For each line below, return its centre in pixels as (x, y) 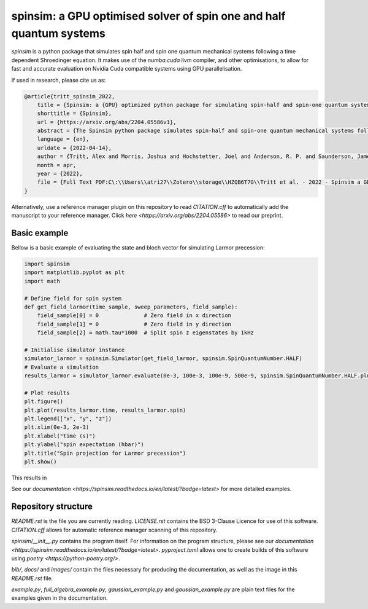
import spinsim (47, 264)
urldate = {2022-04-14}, (75, 148)
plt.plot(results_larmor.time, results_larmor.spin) (105, 410)
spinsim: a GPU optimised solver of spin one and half (148, 16)
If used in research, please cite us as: (59, 80)
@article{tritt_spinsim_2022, (70, 96)
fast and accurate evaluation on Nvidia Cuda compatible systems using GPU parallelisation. (127, 69)
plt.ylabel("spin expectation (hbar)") (84, 445)
